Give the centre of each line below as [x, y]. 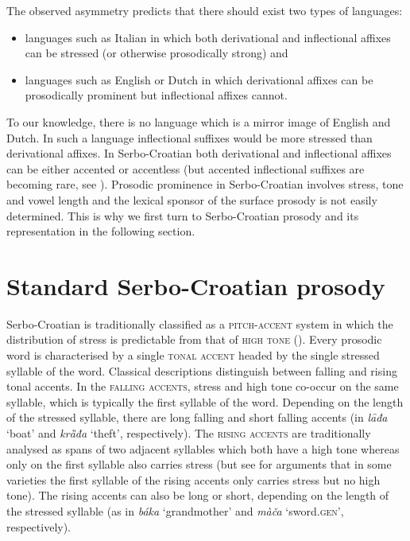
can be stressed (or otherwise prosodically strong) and [157, 53]
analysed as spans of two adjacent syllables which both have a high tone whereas [203, 448]
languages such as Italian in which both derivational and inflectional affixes [208, 37]
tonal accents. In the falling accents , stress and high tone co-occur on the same [203, 386]
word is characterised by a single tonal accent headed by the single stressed [193, 355]
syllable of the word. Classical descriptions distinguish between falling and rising [202, 370]
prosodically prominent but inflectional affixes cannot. [156, 95]
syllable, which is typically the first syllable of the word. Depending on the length [205, 401]
